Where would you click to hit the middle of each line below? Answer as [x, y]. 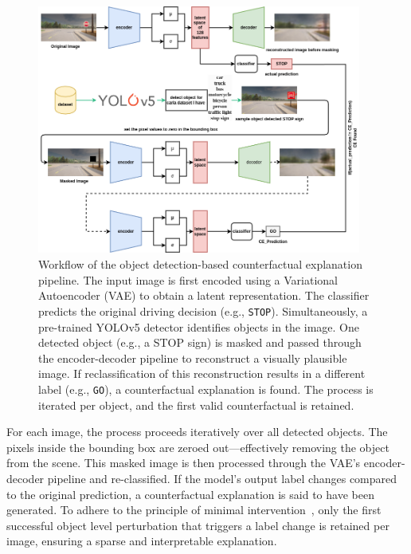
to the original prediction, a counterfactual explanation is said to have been [190, 494]
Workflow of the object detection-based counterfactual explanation [200, 264]
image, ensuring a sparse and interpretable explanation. [142, 541]
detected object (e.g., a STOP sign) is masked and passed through [200, 342]
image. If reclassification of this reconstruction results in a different [202, 373]
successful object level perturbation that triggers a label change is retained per [198, 525]
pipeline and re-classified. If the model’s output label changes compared [222, 478]
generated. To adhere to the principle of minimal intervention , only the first [194, 510]
